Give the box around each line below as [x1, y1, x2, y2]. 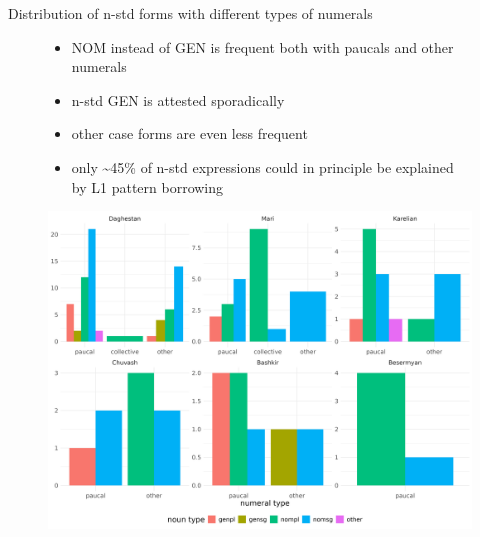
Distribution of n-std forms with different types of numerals [8, 3, 373, 23]
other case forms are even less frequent [71, 123, 308, 144]
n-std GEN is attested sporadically [71, 89, 285, 110]
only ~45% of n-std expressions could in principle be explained [71, 156, 454, 177]
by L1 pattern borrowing [71, 176, 224, 197]
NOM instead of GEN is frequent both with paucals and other [71, 36, 454, 57]
